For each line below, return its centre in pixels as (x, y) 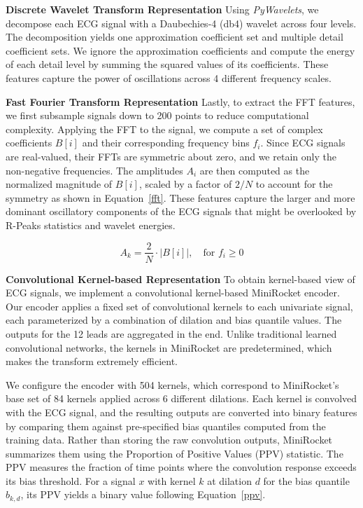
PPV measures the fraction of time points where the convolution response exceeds (181, 467)
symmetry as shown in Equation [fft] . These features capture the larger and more (180, 197)
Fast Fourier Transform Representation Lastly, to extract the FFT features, (180, 101)
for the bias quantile (306, 480)
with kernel (172, 480)
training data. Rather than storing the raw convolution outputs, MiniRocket (169, 440)
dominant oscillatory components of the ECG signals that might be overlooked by (181, 211)
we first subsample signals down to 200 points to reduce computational (157, 115)
